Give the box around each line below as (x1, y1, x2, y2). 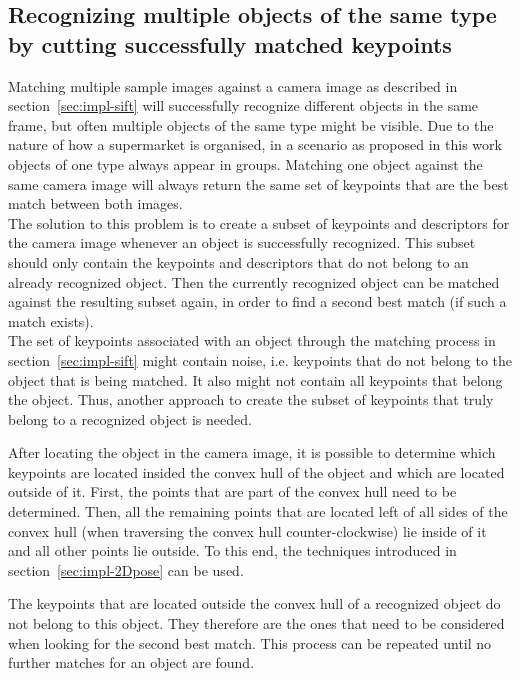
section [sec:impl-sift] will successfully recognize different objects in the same (8, 95, 479, 116)
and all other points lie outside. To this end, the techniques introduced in (8, 540, 457, 561)
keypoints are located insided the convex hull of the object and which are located (8, 461, 505, 482)
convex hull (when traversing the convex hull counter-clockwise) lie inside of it (8, 520, 487, 541)
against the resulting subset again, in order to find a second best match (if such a (8, 291, 507, 312)
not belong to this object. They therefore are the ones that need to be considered (8, 613, 505, 634)
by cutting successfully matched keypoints (8, 28, 452, 59)
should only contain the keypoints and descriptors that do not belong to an (8, 251, 469, 272)
